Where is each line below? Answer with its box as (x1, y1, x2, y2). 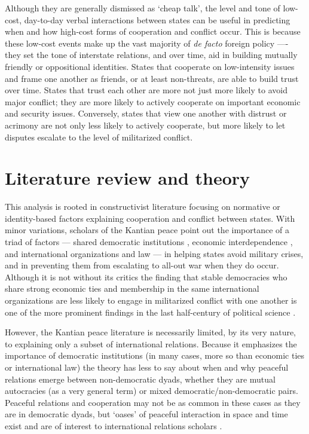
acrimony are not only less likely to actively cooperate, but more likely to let (5, 118, 286, 131)
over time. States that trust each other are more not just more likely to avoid (5, 84, 287, 96)
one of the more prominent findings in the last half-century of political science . (5, 305, 296, 318)
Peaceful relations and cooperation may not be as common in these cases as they (5, 396, 301, 408)
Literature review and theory (5, 166, 250, 190)
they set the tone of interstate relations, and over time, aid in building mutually (5, 48, 298, 61)
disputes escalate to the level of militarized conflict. (5, 130, 193, 143)
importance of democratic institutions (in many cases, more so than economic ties (5, 349, 305, 362)
